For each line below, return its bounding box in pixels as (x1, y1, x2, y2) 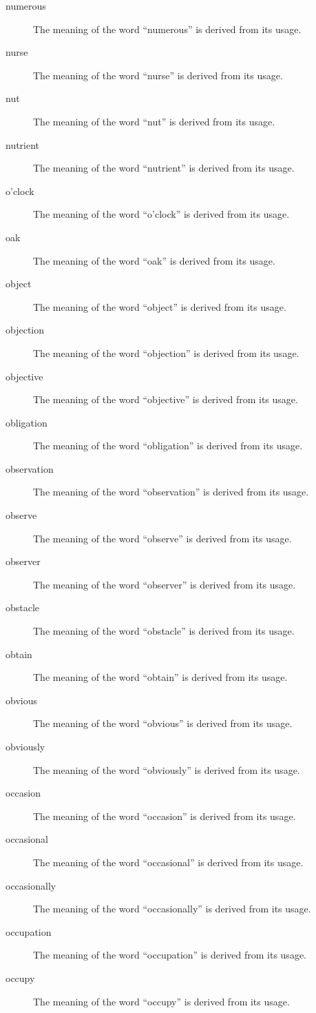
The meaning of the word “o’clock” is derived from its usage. (33, 207, 290, 221)
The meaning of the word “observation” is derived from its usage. (33, 484, 309, 499)
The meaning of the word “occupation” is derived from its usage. (33, 948, 306, 962)
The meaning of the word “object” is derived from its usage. (33, 299, 286, 314)
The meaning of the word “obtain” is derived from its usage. (33, 670, 288, 684)
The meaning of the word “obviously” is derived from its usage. (33, 762, 300, 777)
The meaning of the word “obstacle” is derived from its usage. (33, 624, 295, 638)
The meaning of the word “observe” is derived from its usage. (33, 531, 292, 545)
